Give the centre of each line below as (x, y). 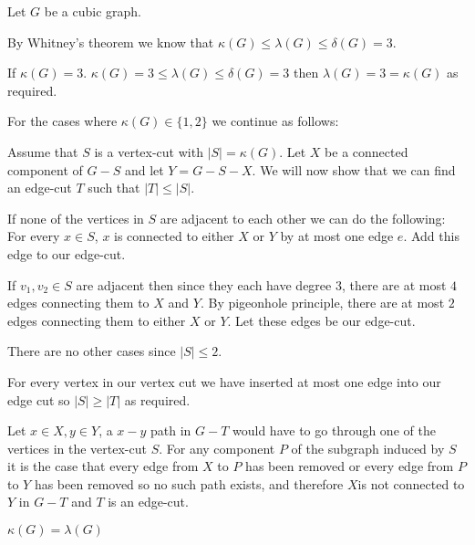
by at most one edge (337, 236)
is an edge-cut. (148, 502)
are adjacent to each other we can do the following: (303, 218)
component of (45, 169)
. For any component (217, 448)
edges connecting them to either (97, 320)
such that (114, 188)
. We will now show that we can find (354, 169)
